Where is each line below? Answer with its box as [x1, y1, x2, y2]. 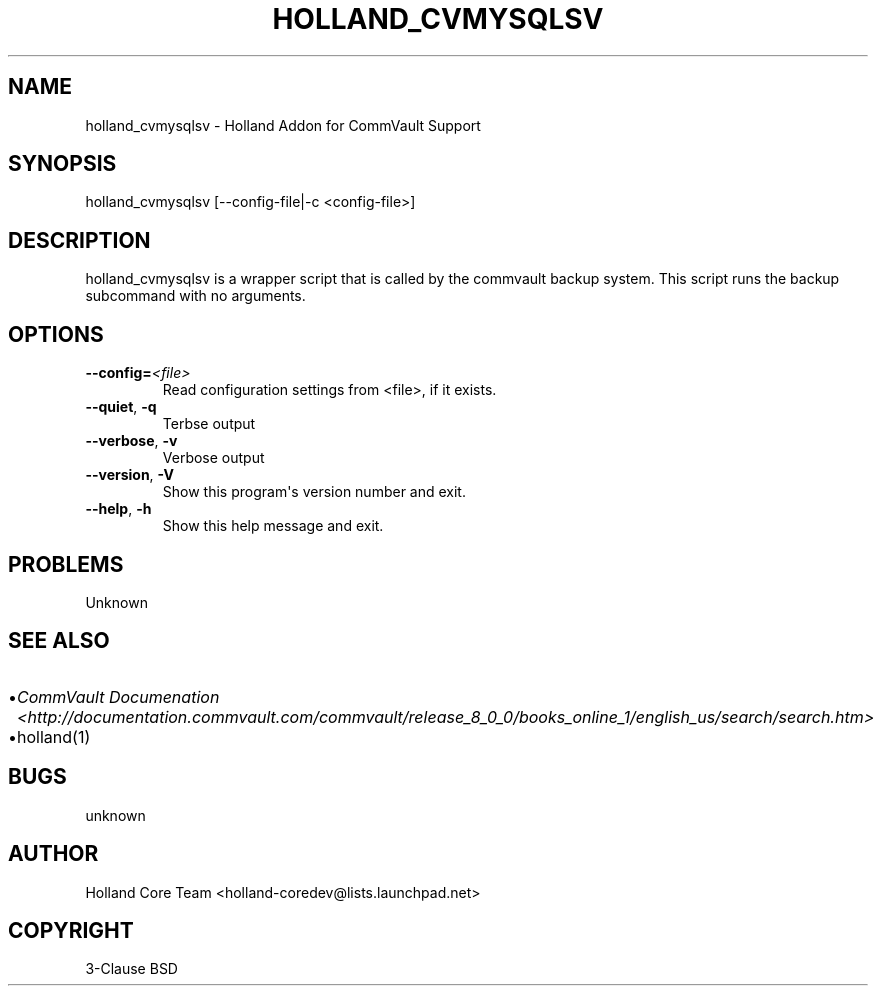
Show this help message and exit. [162, 517, 384, 535]
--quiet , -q [85, 398, 157, 416]
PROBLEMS [8, 551, 124, 577]
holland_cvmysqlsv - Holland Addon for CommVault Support [85, 116, 481, 134]
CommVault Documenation [17, 686, 220, 707]
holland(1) [17, 726, 91, 747]
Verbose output [162, 449, 265, 467]
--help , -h [85, 500, 152, 518]
